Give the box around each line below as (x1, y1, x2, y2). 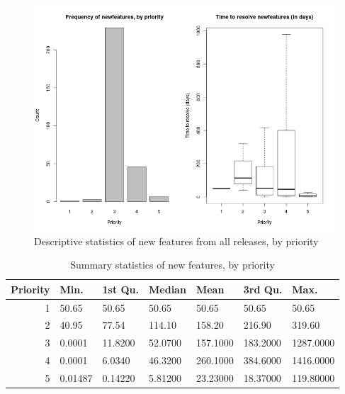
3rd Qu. (243, 281, 283, 296)
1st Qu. (102, 281, 140, 296)
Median (149, 281, 186, 296)
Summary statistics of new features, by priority (70, 257, 275, 272)
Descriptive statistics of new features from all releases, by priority (34, 233, 319, 248)
